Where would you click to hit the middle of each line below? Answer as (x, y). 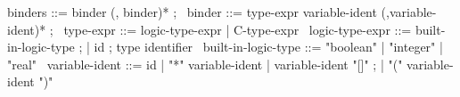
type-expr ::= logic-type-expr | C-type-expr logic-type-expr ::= (238, 29)
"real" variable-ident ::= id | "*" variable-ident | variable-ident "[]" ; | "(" (205, 64)
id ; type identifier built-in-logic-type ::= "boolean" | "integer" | (268, 47)
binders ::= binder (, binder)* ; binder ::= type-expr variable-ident (192, 12)
